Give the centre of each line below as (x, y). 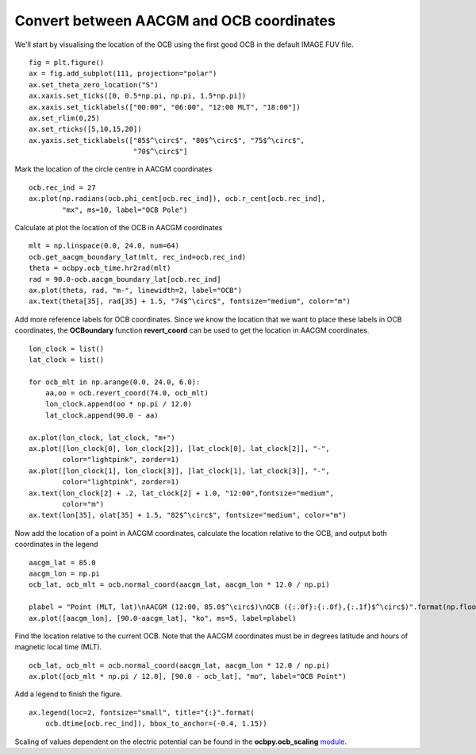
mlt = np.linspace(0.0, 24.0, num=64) (104, 246)
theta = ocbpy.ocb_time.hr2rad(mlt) (100, 268)
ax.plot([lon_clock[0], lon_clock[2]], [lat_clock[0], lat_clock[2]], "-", (179, 449)
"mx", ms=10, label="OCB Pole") (125, 210)
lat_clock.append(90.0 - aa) (102, 415)
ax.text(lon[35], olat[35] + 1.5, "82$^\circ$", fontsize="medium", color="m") (188, 515)
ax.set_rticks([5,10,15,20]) (85, 129)
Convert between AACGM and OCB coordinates (175, 21)
